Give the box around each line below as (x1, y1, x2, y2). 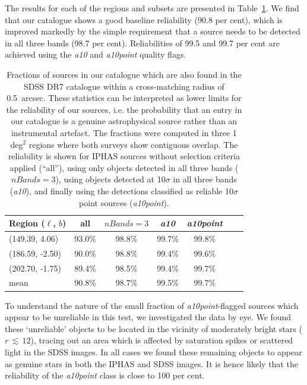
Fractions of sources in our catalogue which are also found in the (7, 68, 242, 80)
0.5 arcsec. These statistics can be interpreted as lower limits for (7, 91, 242, 104)
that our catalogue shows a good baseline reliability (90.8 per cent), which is (5, 13, 283, 26)
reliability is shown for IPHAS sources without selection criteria (8, 150, 240, 162)
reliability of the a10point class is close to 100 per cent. (5, 369, 205, 381)
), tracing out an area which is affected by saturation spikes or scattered (30, 334, 293, 346)
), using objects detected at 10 (55, 173, 166, 185)
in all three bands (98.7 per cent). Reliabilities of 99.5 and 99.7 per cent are (5, 36, 280, 49)
